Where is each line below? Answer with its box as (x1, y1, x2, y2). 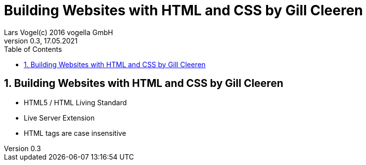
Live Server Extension (24, 113, 95, 122)
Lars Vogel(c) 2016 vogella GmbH (4, 28, 113, 37)
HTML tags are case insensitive (24, 128, 126, 137)
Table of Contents (4, 44, 62, 53)
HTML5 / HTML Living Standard (24, 98, 127, 107)
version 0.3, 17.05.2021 (4, 36, 78, 45)
